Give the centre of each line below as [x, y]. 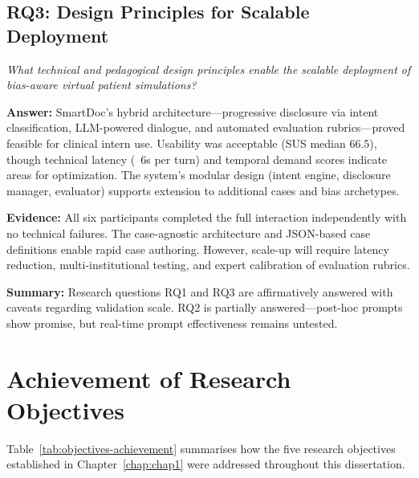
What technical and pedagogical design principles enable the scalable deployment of [209, 69]
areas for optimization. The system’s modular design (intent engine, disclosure [199, 175]
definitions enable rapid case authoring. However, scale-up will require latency [198, 249]
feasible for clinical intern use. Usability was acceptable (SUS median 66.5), [192, 143]
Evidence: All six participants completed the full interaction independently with [207, 217]
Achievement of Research [149, 378]
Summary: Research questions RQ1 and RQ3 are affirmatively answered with [200, 291]
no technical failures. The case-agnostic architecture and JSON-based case [189, 233]
